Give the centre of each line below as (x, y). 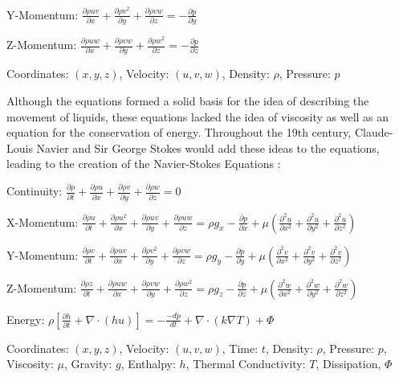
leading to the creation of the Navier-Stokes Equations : (144, 164)
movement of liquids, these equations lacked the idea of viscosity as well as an (198, 116)
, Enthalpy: (148, 364)
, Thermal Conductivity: (246, 364)
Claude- (374, 132)
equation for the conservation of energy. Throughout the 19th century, (179, 132)
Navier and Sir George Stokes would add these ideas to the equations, (208, 148)
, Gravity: (88, 364)
